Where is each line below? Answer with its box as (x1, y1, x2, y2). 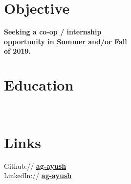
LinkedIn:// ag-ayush (4, 170, 72, 181)
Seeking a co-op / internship (4, 27, 102, 37)
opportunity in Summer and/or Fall (4, 36, 127, 46)
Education (4, 75, 74, 95)
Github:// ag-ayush (4, 160, 66, 171)
